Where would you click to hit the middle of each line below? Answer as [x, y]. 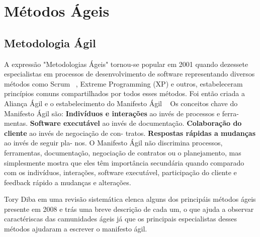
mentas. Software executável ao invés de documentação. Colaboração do [123, 123]
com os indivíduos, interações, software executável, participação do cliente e [120, 172]
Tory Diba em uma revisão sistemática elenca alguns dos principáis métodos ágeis [130, 199]
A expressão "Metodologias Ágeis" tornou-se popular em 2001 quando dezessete [126, 64]
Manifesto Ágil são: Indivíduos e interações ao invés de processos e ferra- [121, 113]
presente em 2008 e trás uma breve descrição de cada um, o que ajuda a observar [129, 209]
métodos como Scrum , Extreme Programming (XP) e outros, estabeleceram [123, 83]
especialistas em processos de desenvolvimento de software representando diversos [129, 74]
